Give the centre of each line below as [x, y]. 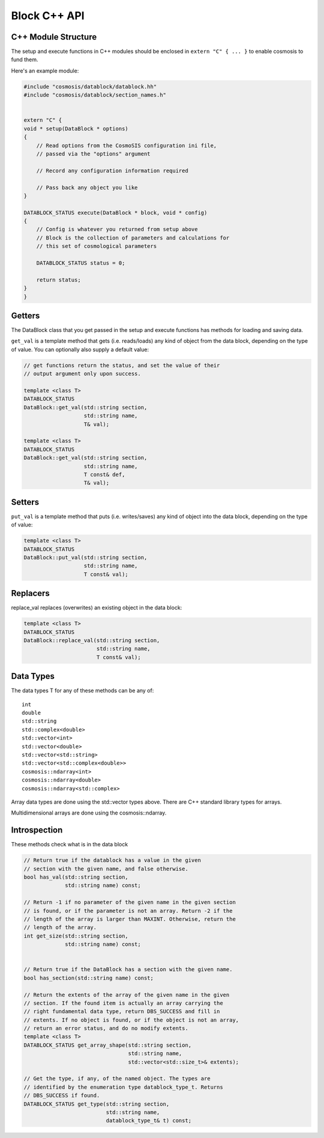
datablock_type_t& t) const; [149, 1121]
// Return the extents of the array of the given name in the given [127, 995]
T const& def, [104, 474]
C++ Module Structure [54, 37]
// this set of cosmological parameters [97, 246]
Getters [25, 316]
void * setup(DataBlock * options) [76, 128]
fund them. [25, 59]
